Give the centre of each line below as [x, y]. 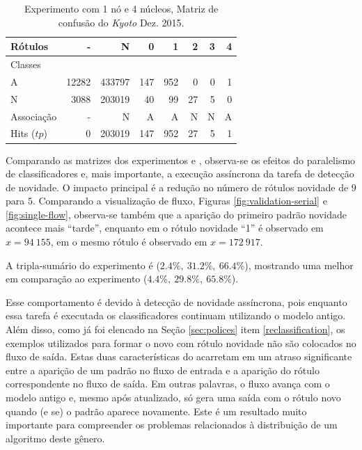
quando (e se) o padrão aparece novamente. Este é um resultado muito [156, 411]
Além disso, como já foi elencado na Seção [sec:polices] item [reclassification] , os [175, 329]
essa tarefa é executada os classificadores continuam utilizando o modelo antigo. [176, 315]
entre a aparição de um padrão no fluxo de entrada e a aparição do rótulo [163, 370]
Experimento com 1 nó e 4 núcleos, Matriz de [121, 8]
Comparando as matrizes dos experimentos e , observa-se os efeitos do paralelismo [181, 160]
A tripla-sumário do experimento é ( [83, 265]
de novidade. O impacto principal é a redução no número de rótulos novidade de [177, 187]
